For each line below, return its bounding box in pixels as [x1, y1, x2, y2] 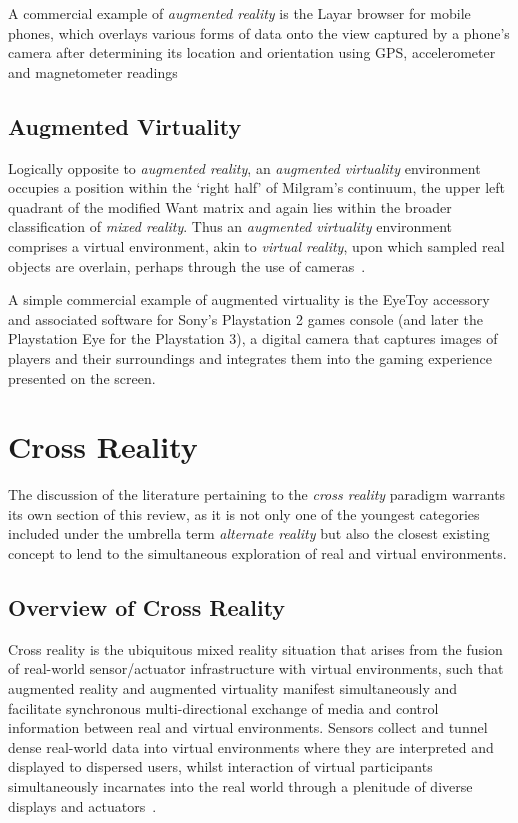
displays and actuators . [8, 795, 157, 816]
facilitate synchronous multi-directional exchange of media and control [8, 697, 439, 718]
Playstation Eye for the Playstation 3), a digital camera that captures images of [8, 328, 498, 349]
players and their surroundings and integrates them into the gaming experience [8, 347, 492, 368]
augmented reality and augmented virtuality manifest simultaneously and [8, 678, 458, 698]
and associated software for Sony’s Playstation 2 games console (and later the [8, 308, 483, 329]
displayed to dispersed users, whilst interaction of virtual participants [8, 756, 433, 777]
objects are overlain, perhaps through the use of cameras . [8, 255, 366, 276]
